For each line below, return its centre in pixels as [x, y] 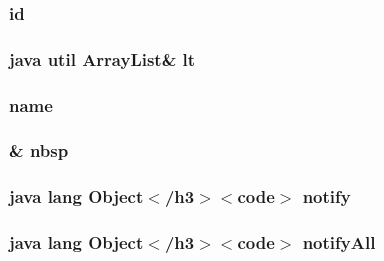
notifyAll [339, 242]
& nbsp [39, 150]
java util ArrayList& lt [102, 58]
